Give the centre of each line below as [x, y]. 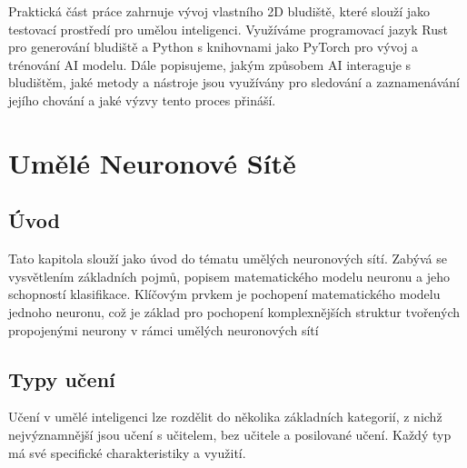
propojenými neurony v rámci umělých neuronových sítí [164, 329]
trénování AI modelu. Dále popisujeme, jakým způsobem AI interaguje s [210, 64]
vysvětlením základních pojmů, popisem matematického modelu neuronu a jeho [229, 276]
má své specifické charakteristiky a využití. [127, 452]
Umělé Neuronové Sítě [152, 162]
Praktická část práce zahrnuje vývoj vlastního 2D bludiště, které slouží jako [219, 11]
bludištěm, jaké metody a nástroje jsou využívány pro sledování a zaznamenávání [234, 82]
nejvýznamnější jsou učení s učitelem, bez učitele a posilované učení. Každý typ [230, 434]
